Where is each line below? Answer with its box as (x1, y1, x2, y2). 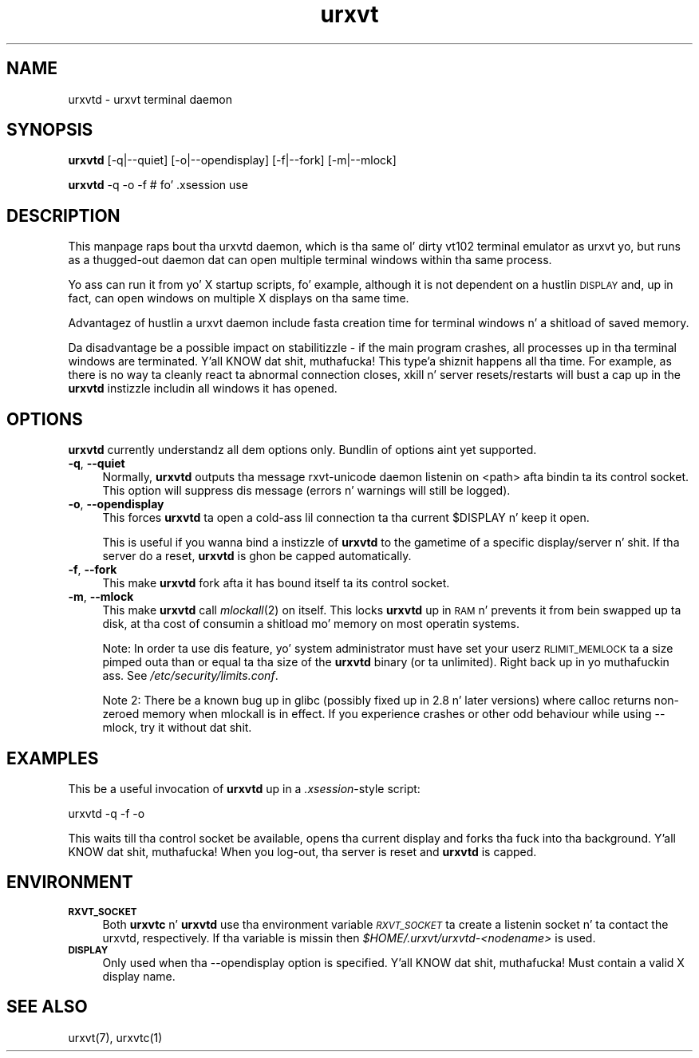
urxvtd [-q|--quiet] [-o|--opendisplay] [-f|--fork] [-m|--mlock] (68, 153, 397, 168)
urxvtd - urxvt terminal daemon (68, 92, 232, 106)
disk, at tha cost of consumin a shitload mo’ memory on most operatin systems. (102, 617, 520, 631)
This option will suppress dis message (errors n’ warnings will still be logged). (102, 484, 511, 498)
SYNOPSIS (6, 120, 93, 140)
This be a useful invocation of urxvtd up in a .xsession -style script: (68, 781, 421, 795)
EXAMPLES (6, 748, 99, 768)
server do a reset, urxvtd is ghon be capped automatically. (102, 549, 412, 563)
